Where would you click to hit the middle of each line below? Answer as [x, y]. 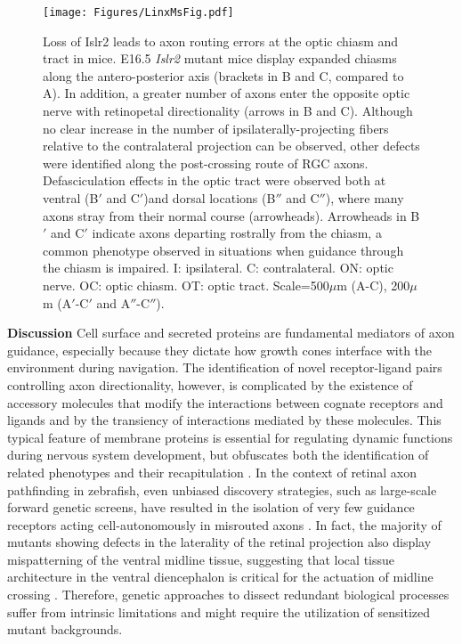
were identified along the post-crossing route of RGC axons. [206, 163]
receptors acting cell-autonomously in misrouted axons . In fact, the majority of [224, 524]
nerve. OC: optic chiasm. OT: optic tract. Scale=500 [186, 285]
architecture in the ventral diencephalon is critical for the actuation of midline [220, 577]
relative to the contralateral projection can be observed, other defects [231, 146]
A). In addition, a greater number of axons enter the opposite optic [227, 93]
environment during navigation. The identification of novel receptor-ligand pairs [225, 367]
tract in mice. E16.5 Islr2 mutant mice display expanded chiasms [220, 58]
